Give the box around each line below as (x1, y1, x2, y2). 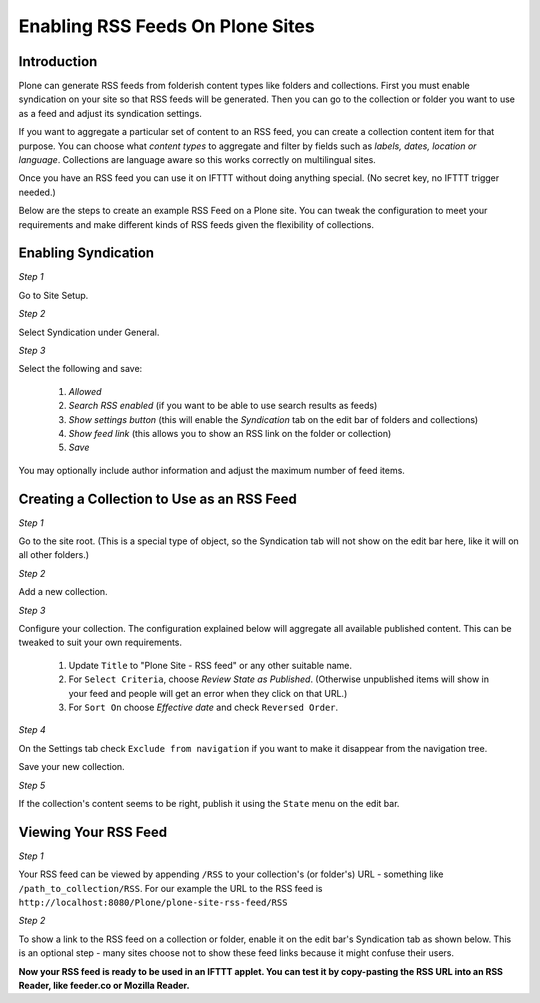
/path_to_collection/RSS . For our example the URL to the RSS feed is (18, 882, 323, 894)
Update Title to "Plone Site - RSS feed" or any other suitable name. (68, 659, 352, 671)
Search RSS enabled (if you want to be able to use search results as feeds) (68, 400, 378, 412)
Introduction (18, 53, 98, 70)
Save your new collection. (18, 761, 125, 773)
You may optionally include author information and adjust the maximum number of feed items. (18, 464, 405, 476)
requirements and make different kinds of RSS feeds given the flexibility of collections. (18, 218, 375, 230)
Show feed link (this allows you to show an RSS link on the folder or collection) (68, 428, 392, 439)
